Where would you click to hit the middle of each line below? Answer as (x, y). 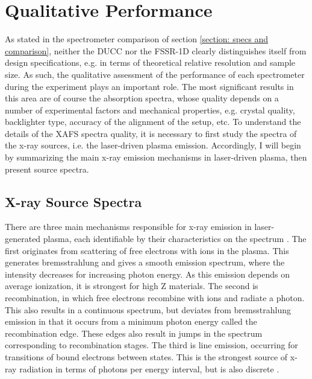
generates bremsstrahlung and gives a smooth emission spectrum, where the (145, 262)
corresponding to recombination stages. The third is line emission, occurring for (151, 345)
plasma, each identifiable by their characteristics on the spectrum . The (175, 239)
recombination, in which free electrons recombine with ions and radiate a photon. (155, 298)
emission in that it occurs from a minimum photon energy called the (131, 321)
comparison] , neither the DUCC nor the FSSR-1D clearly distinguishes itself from (156, 50)
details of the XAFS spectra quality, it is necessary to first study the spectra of (151, 133)
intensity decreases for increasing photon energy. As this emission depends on (147, 274)
